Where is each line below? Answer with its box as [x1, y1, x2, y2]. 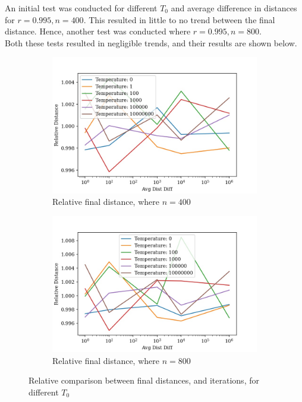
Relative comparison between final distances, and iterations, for [29, 374, 259, 387]
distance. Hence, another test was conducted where [5, 25, 191, 37]
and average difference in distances [171, 2, 297, 14]
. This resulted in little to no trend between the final [83, 13, 275, 26]
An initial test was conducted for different [5, 2, 158, 14]
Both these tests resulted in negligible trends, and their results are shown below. [5, 36, 297, 49]
